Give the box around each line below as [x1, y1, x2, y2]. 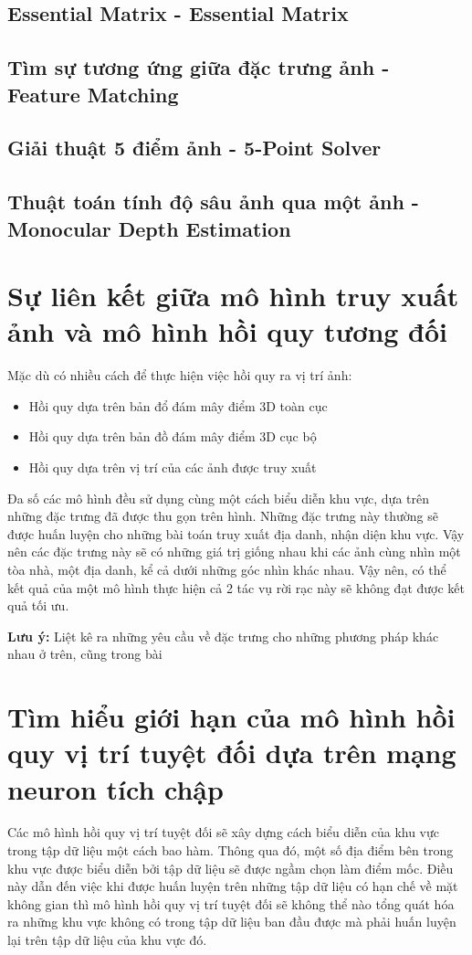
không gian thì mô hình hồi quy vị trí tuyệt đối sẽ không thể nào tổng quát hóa [7, 894, 455, 913]
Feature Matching [7, 80, 179, 108]
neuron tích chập [7, 769, 224, 807]
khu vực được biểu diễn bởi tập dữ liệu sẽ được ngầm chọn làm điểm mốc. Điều [7, 858, 454, 877]
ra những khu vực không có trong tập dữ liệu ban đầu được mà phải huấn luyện [7, 912, 456, 931]
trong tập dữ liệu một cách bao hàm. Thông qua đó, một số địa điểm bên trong [7, 841, 454, 860]
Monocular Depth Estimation [7, 214, 291, 242]
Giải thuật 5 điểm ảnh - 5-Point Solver [7, 133, 382, 162]
